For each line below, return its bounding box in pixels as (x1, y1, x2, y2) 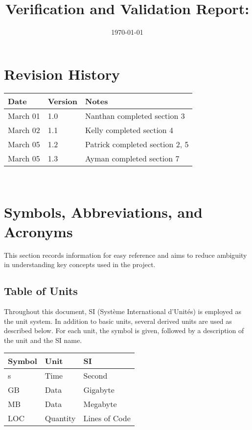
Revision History (4, 64, 120, 84)
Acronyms (4, 221, 73, 241)
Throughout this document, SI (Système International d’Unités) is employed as (4, 306, 242, 316)
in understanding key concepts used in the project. (4, 259, 156, 270)
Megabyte (83, 398, 117, 410)
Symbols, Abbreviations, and (4, 202, 203, 222)
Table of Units (4, 283, 78, 298)
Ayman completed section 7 (85, 152, 180, 164)
